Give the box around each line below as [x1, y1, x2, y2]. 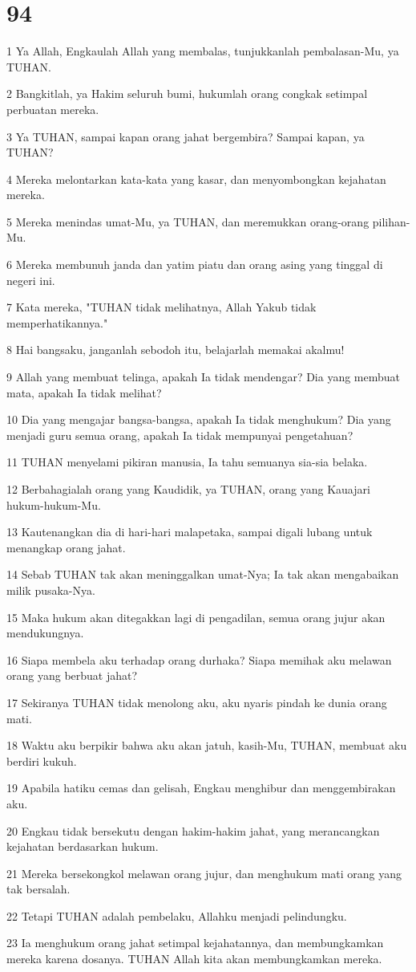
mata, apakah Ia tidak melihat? [6, 384, 162, 401]
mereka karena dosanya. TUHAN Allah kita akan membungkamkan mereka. [6, 950, 382, 967]
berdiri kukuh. [6, 752, 77, 769]
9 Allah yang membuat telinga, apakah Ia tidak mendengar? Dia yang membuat [6, 368, 401, 385]
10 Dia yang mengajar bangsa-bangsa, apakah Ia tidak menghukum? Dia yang [6, 411, 391, 428]
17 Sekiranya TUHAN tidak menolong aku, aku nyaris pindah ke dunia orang [6, 693, 387, 710]
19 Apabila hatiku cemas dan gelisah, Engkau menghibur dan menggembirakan [6, 779, 396, 796]
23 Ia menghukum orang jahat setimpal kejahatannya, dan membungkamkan [6, 934, 384, 951]
